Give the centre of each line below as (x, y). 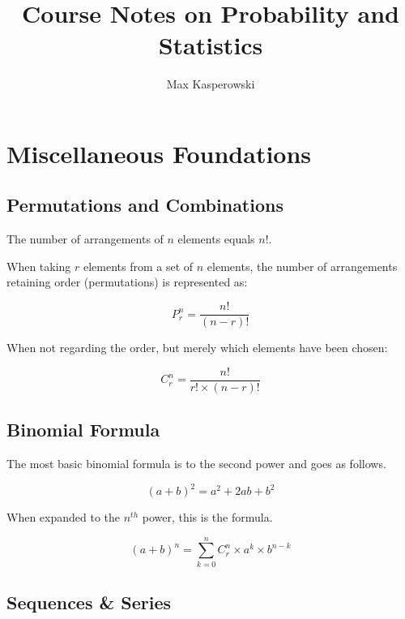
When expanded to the (64, 517)
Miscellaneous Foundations (159, 153)
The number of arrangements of (85, 239)
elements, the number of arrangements (302, 266)
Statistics (211, 45)
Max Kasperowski (211, 84)
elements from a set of (139, 266)
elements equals (216, 239)
